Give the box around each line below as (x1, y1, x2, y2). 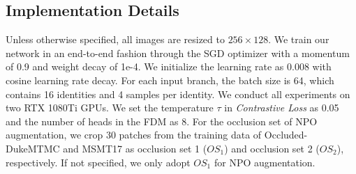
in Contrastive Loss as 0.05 (224, 100, 339, 115)
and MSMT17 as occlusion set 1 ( (63, 141, 207, 155)
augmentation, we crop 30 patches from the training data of (6, 127, 262, 142)
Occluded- (264, 127, 308, 142)
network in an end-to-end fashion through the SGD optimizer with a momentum (6, 45, 350, 60)
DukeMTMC (6, 141, 60, 155)
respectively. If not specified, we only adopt (6, 155, 191, 169)
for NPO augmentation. (214, 155, 316, 169)
